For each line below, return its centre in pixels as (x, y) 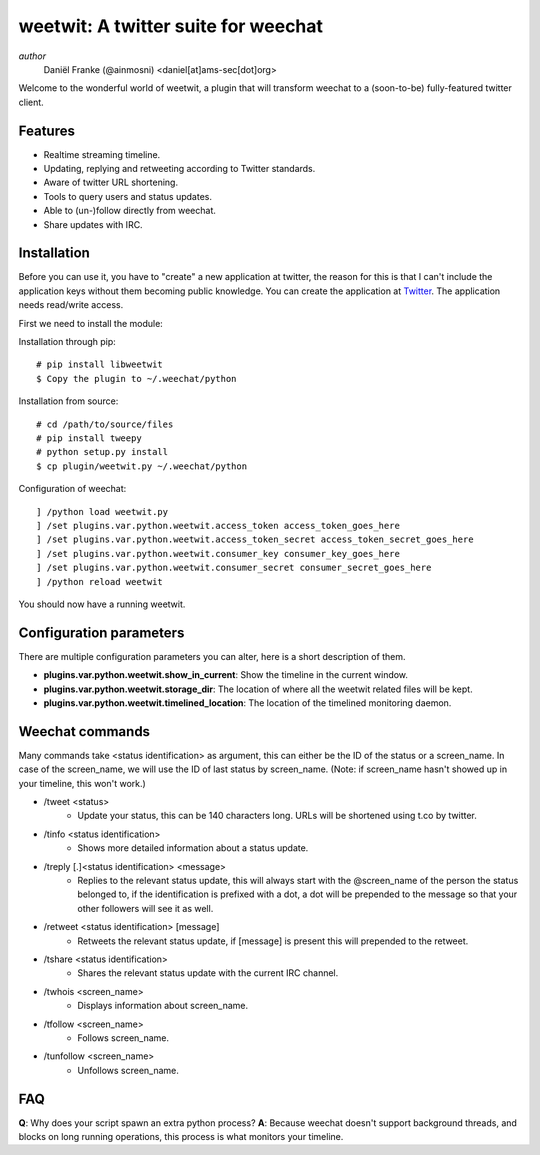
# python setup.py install (102, 452)
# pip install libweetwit (100, 364)
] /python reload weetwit (100, 581)
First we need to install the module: (91, 323)
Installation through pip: (67, 342)
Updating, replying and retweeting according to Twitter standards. (179, 169)
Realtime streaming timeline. (102, 154)
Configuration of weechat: (72, 489)
